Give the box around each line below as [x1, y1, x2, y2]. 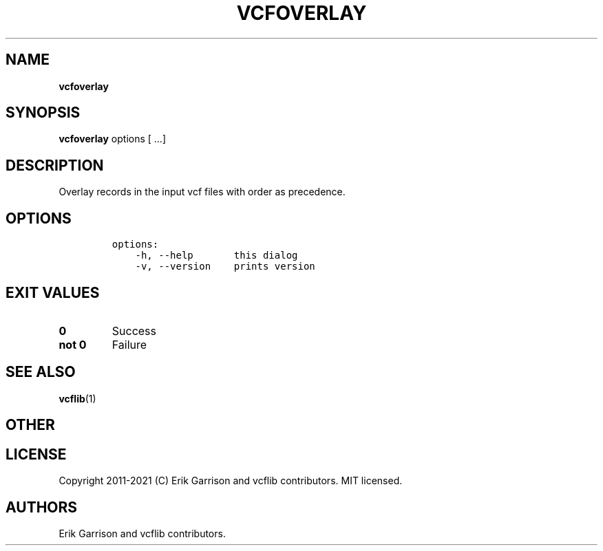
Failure [112, 337, 147, 352]
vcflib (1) [59, 392, 96, 404]
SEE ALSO [6, 363, 76, 381]
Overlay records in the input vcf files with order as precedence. [59, 186, 346, 198]
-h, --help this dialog [135, 250, 298, 261]
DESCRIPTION [6, 156, 104, 174]
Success [112, 323, 157, 338]
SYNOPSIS [6, 104, 81, 122]
